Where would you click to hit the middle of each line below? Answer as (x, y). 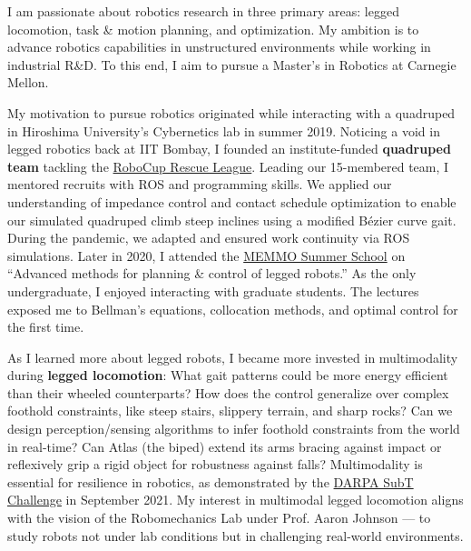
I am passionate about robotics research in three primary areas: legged (203, 11)
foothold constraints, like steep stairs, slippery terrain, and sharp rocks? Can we (230, 411)
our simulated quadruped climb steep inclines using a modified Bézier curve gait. (232, 220)
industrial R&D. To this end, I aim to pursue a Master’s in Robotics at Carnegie (232, 64)
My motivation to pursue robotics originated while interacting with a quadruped (231, 112)
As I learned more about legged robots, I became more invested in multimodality (233, 357)
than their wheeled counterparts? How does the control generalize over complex (228, 392)
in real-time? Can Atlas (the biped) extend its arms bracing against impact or (225, 446)
